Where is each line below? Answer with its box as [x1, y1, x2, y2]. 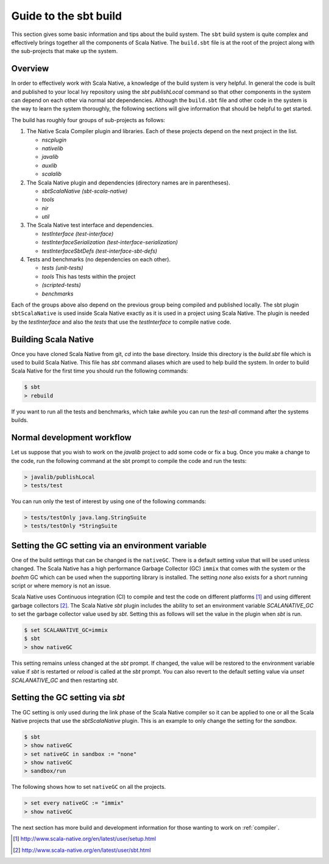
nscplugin [41, 136, 67, 143]
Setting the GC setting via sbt [11, 692, 125, 703]
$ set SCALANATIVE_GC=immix [24, 626, 108, 634]
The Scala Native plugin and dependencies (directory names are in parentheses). [26, 179, 231, 186]
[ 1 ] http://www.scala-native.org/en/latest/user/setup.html [13, 835, 157, 843]
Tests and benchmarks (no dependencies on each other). [26, 256, 171, 263]
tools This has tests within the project [41, 272, 136, 280]
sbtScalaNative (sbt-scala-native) [41, 187, 128, 195]
